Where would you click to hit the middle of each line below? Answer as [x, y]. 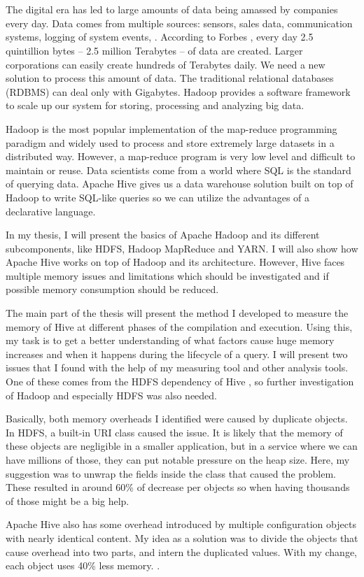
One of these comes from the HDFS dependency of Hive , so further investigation [180, 382]
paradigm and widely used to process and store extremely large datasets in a [170, 142]
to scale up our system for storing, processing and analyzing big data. [155, 105]
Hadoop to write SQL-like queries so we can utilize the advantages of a [158, 197]
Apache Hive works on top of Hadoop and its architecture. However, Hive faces [175, 262]
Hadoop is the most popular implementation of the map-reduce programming [171, 128]
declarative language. [51, 211]
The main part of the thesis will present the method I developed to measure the [177, 313]
